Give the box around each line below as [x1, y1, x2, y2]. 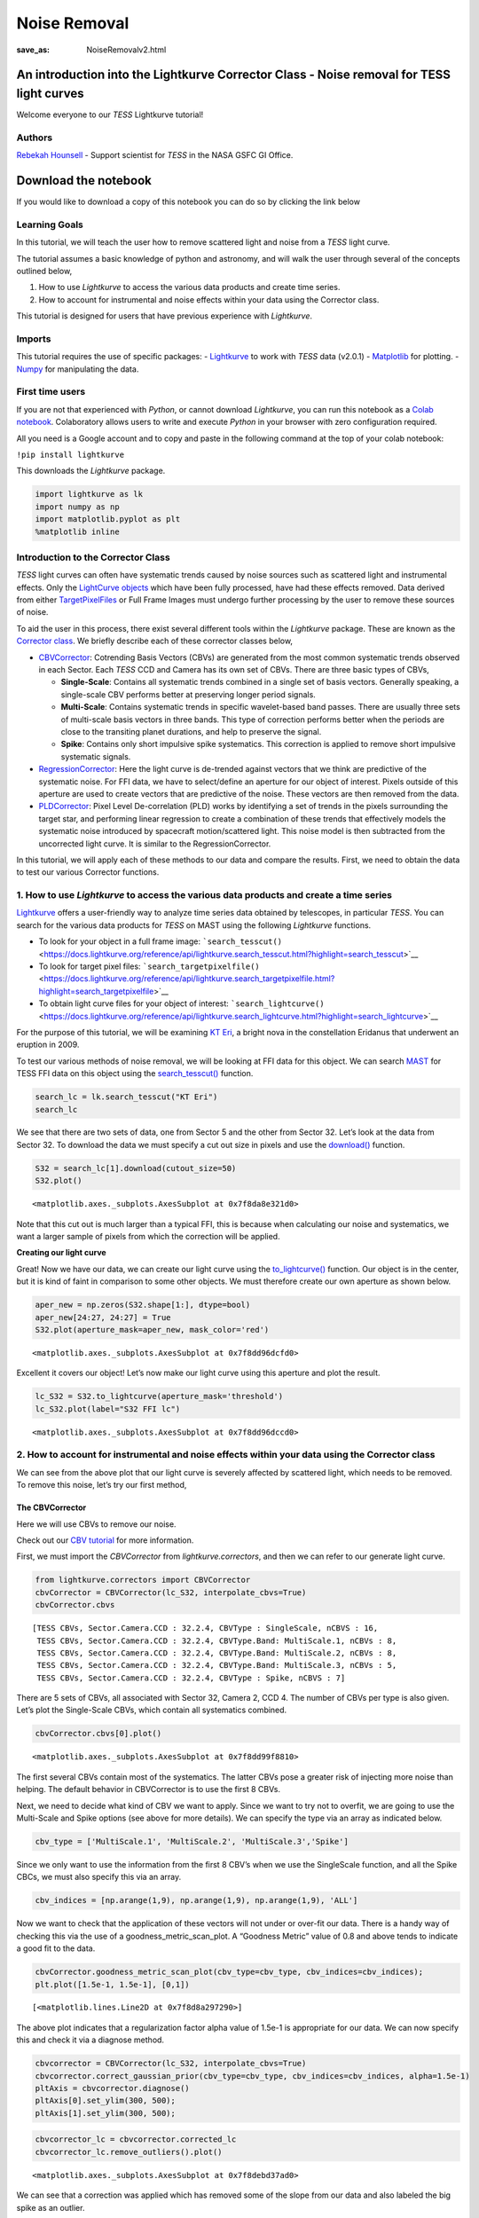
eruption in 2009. [16, 1039, 80, 1050]
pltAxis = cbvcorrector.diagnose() [35, 2083, 190, 2094]
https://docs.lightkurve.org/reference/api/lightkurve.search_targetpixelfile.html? [43, 973, 335, 984]
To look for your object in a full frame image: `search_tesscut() [38, 936, 283, 947]
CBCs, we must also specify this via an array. [16, 1872, 182, 1883]
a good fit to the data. [16, 1943, 96, 1954]
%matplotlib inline [35, 526, 120, 537]
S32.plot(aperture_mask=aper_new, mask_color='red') [35, 1325, 270, 1334]
